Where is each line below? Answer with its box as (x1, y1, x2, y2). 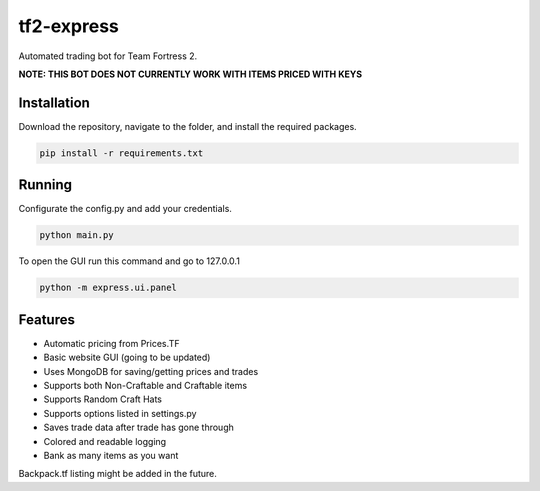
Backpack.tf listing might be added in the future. (18, 468, 217, 480)
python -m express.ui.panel (39, 282, 177, 294)
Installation (18, 94, 90, 111)
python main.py (39, 230, 114, 241)
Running (18, 176, 73, 194)
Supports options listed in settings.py (43, 407, 197, 419)
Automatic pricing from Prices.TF (43, 337, 180, 349)
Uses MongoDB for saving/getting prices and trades (43, 365, 259, 377)
